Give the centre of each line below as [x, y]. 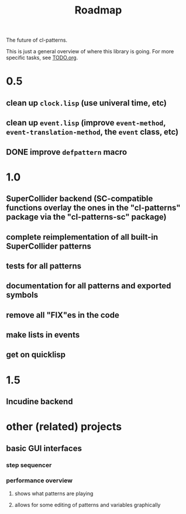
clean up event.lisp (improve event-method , [86, 123]
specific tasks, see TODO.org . [42, 58]
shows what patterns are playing [54, 493]
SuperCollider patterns [49, 246]
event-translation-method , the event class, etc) [92, 132]
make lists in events [43, 335]
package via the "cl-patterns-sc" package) [86, 217]
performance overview [39, 481]
